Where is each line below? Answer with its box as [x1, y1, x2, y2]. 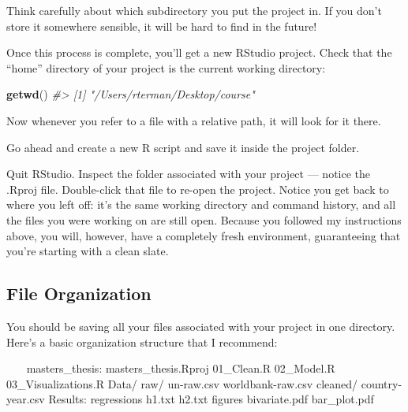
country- [361, 375, 402, 392]
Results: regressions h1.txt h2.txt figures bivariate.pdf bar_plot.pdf [48, 391, 374, 407]
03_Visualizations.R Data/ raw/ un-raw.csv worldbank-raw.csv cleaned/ [6, 375, 358, 392]
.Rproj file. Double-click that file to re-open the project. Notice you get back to [6, 180, 389, 197]
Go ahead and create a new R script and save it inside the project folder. [6, 139, 360, 155]
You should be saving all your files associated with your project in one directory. [6, 317, 395, 334]
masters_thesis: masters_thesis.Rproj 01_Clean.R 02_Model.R [26, 360, 335, 377]
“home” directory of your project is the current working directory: [6, 59, 326, 76]
